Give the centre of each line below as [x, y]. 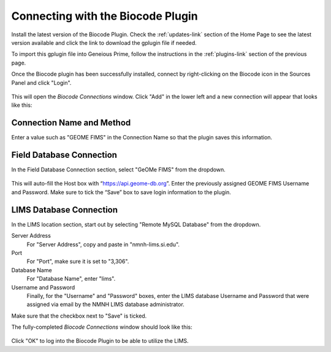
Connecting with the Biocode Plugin [105, 16]
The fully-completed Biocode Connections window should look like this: [102, 327]
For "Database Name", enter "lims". [71, 279]
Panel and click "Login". [41, 82]
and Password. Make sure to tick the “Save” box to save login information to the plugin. [121, 192]
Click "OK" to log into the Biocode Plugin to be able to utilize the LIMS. [100, 341]
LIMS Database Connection [65, 210]
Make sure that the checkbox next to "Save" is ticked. [79, 316]
